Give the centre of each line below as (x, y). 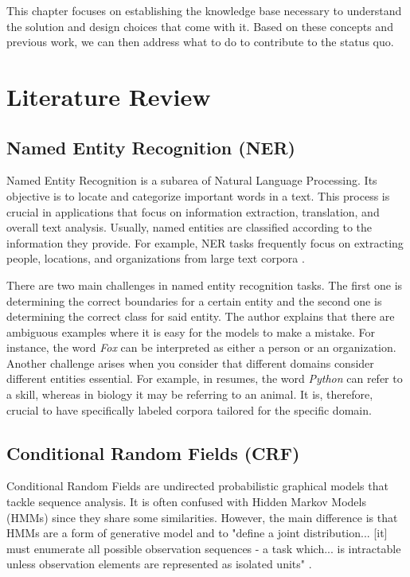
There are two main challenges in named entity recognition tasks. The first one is (205, 285)
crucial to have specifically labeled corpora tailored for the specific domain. (189, 409)
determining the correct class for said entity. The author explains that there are (201, 316)
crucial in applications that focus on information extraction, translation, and (193, 211)
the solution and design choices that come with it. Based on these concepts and (200, 26)
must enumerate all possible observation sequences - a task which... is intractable (204, 548)
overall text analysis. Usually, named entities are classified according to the (189, 227)
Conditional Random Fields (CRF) (153, 452)
